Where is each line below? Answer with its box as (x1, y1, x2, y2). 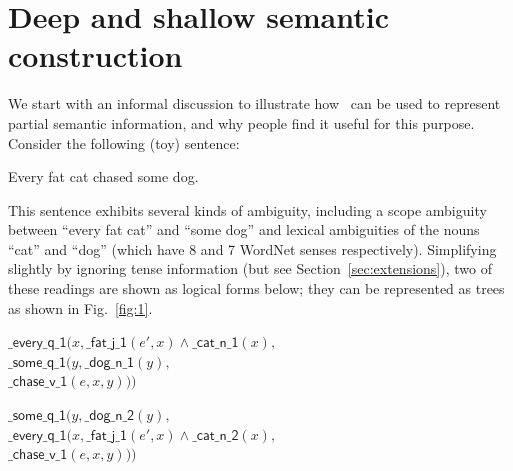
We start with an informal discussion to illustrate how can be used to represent (8, 93, 501, 114)
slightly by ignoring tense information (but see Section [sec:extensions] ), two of (8, 258, 492, 279)
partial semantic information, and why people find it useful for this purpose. (8, 112, 475, 133)
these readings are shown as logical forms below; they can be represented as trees (8, 278, 505, 299)
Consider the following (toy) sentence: (8, 132, 240, 153)
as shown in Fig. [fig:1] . (8, 297, 153, 318)
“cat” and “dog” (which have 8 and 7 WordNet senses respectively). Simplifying (8, 238, 497, 259)
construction (8, 35, 183, 76)
